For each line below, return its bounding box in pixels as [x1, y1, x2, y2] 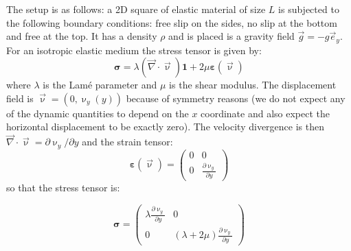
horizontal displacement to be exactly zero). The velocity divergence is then [6, 119, 325, 134]
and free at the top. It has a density [6, 29, 157, 43]
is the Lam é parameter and [43, 77, 157, 92]
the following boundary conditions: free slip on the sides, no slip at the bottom [6, 15, 337, 29]
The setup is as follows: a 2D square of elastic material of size [6, 2, 266, 16]
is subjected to [278, 2, 339, 16]
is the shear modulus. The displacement [169, 77, 337, 92]
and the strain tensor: [82, 134, 173, 149]
